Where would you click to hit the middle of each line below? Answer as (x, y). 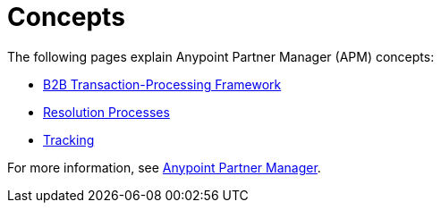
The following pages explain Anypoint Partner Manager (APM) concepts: (221, 56)
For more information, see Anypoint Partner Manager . (164, 167)
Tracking (69, 139)
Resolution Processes (106, 112)
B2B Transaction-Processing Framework (162, 84)
